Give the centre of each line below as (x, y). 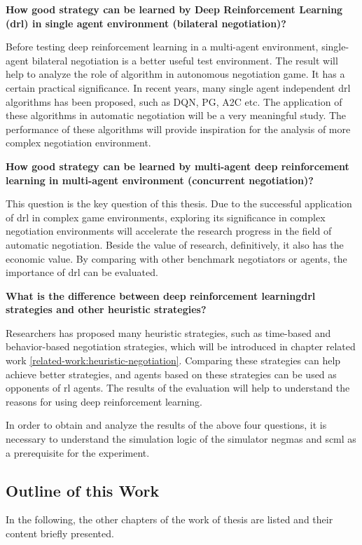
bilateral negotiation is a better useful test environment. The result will (185, 60)
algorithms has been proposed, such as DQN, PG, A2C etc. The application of (174, 101)
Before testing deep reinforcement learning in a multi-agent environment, (162, 47)
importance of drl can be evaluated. (82, 272)
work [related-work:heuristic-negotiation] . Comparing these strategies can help (173, 360)
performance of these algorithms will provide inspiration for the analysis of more (178, 129)
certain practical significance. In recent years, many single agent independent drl (178, 87)
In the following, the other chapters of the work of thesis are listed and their (169, 519)
